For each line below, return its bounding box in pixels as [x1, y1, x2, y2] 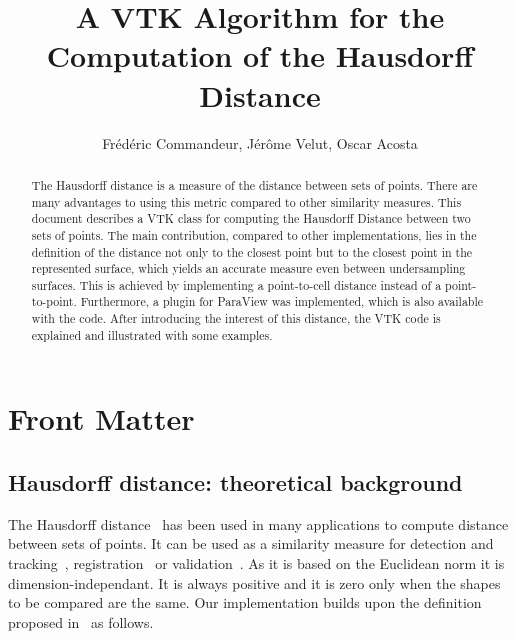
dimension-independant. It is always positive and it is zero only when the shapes [8, 572, 501, 593]
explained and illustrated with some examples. [31, 326, 273, 343]
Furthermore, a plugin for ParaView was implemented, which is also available [80, 293, 484, 310]
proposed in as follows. [8, 611, 154, 632]
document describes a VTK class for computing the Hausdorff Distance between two [31, 210, 471, 227]
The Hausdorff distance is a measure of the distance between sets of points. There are [31, 176, 478, 193]
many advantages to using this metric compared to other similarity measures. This [31, 193, 462, 210]
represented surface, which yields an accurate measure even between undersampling [31, 260, 466, 277]
